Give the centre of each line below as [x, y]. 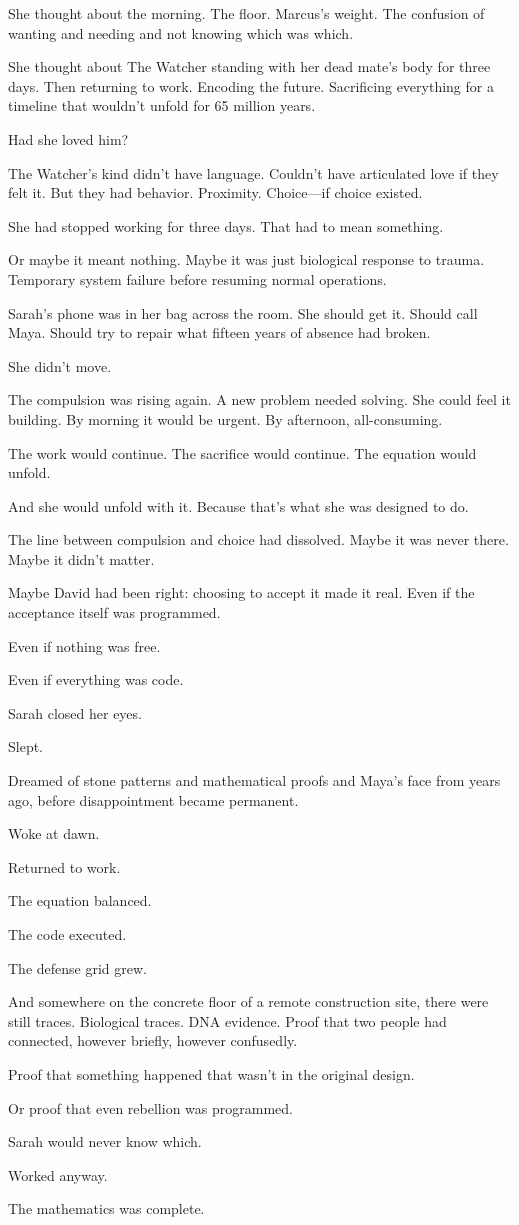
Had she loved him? [68, 138]
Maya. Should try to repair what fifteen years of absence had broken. [219, 332]
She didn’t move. [60, 365]
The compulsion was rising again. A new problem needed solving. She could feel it [259, 399]
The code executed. [67, 934]
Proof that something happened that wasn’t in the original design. [211, 1073]
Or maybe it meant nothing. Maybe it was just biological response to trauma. [246, 259]
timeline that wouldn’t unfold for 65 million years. [162, 105]
